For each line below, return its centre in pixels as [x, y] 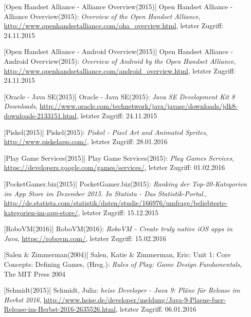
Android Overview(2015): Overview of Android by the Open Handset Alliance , [120, 61]
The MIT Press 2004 [35, 273]
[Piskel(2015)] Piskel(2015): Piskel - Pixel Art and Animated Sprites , [106, 132]
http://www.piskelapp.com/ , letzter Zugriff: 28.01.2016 [86, 141]
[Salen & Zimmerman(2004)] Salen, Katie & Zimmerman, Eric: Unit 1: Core [117, 254]
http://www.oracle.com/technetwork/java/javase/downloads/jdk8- [139, 106]
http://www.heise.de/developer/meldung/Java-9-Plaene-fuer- [135, 299]
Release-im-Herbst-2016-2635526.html [60, 309]
